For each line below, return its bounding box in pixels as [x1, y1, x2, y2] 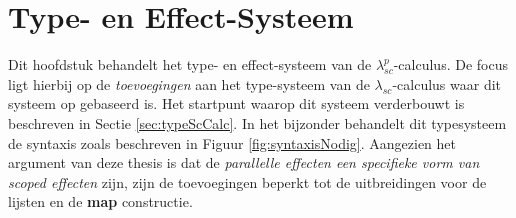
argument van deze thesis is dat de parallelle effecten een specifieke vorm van [8, 152, 480, 173]
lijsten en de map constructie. [8, 191, 193, 212]
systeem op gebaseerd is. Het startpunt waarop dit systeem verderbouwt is [8, 93, 465, 114]
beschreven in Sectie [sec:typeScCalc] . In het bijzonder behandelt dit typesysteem [8, 112, 507, 133]
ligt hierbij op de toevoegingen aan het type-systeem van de [8, 73, 370, 94]
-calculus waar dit [392, 73, 502, 94]
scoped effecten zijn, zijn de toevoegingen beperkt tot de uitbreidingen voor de [8, 171, 487, 192]
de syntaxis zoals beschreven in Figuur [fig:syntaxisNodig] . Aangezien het [8, 132, 456, 153]
